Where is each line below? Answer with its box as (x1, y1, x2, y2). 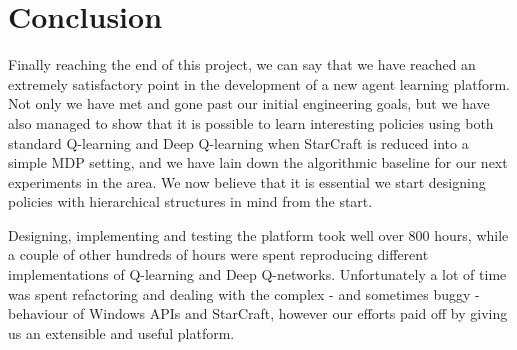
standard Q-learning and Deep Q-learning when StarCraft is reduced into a (8, 132, 469, 153)
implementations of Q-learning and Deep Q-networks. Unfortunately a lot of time (8, 264, 507, 285)
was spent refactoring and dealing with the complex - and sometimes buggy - (8, 283, 480, 304)
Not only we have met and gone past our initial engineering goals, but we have (8, 93, 490, 114)
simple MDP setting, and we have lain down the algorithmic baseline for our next (8, 152, 508, 173)
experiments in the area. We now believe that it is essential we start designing (8, 171, 486, 192)
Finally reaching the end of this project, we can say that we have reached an (8, 54, 476, 75)
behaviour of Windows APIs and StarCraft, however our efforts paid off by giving (8, 303, 508, 324)
